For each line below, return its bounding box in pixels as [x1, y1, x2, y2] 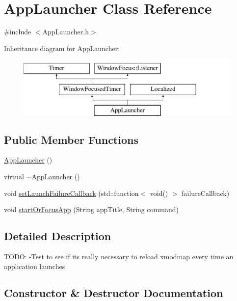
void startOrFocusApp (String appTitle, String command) [4, 204, 179, 215]
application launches [4, 261, 65, 271]
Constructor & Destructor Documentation [4, 285, 223, 300]
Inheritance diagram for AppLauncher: [4, 43, 120, 53]
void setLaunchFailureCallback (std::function [4, 188, 139, 198]
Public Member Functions [4, 132, 138, 147]
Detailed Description [4, 228, 111, 244]
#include [4, 27, 31, 37]
